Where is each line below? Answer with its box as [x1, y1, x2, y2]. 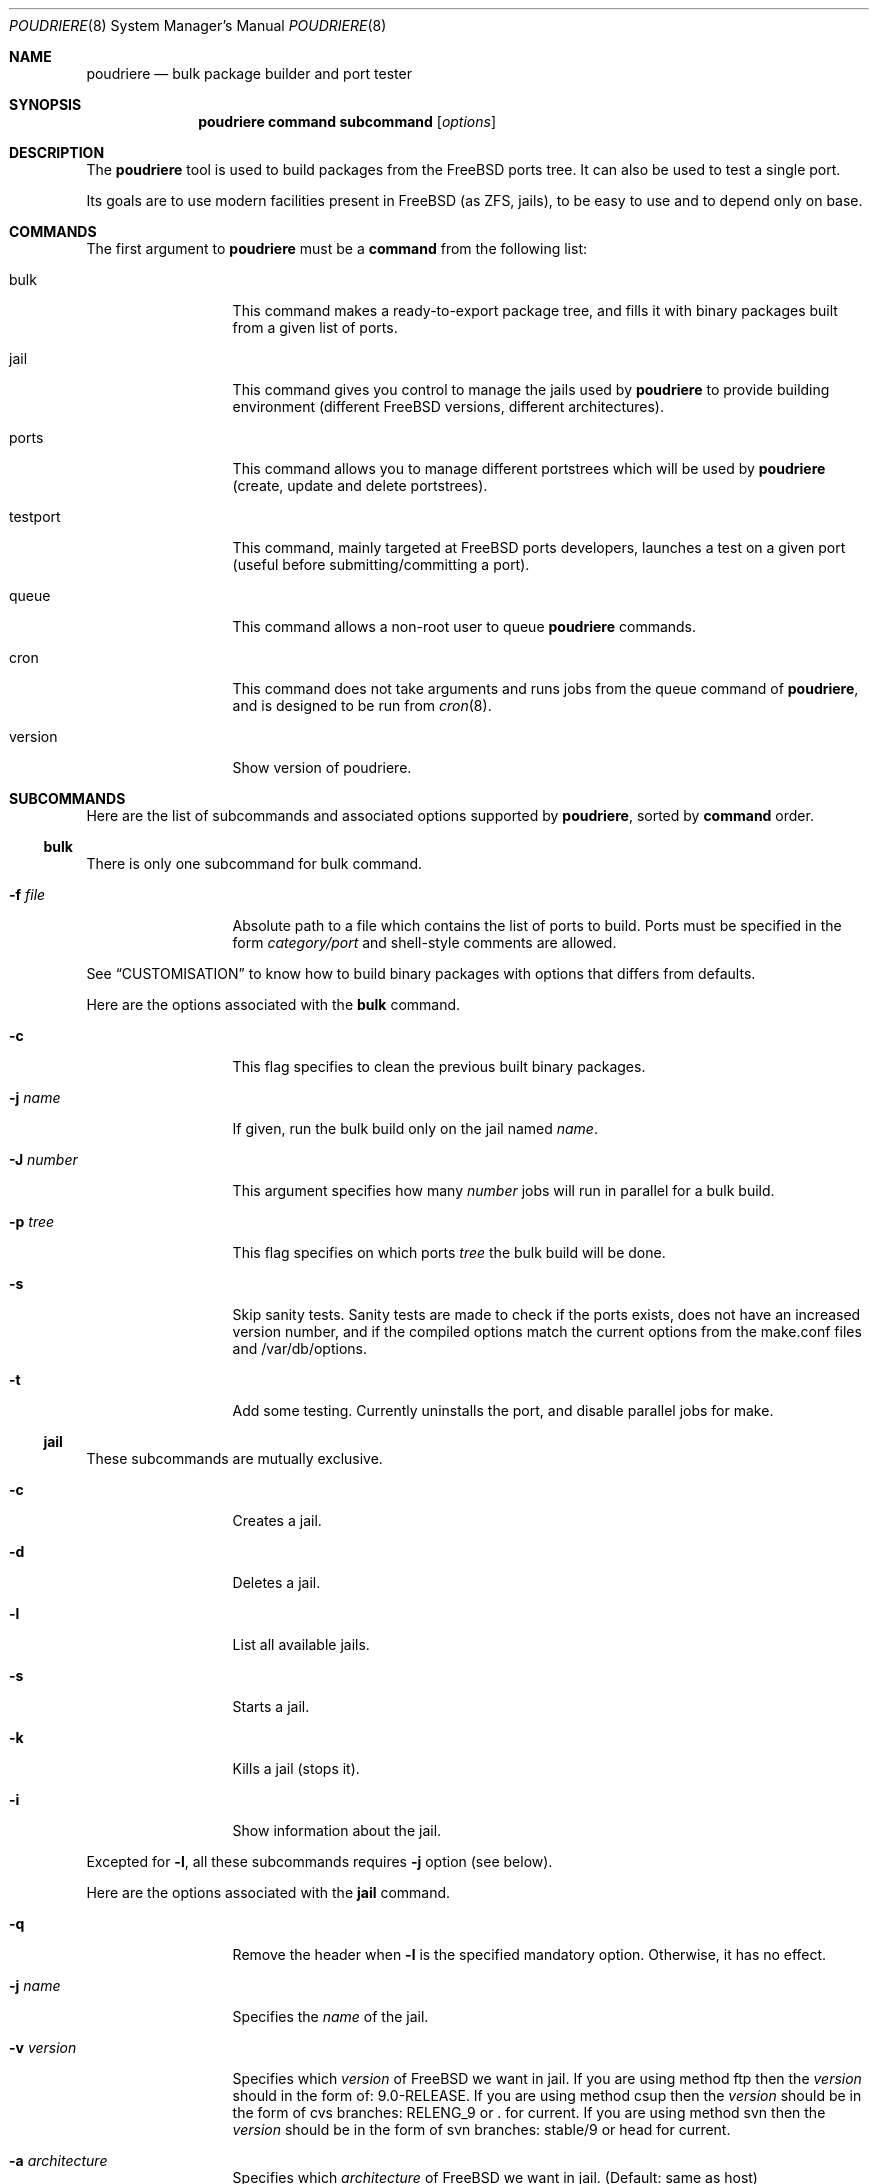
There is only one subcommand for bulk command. [86, 855, 423, 872]
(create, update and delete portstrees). [232, 477, 488, 494]
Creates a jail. [232, 1512, 322, 1529]
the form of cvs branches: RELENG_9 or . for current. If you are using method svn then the [232, 2104, 826, 2121]
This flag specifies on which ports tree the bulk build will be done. [232, 1244, 666, 1261]
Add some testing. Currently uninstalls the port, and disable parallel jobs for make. [232, 1402, 774, 1419]
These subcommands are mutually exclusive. [86, 1450, 383, 1467]
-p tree [9, 1213, 55, 1230]
